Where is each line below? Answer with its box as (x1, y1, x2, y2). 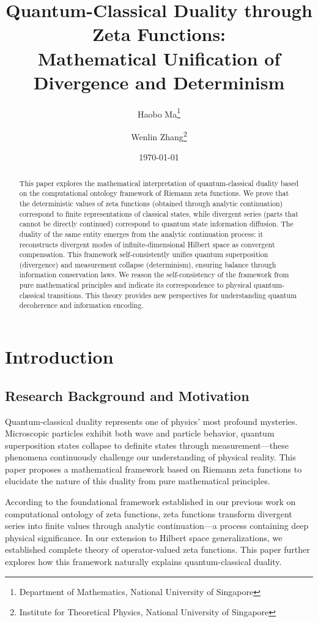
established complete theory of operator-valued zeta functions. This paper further (5, 543, 310, 556)
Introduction (5, 344, 114, 369)
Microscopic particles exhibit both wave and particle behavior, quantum (5, 427, 275, 440)
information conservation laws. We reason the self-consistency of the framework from (19, 269, 289, 280)
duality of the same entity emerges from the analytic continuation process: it (19, 228, 264, 239)
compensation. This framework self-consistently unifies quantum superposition (19, 249, 268, 260)
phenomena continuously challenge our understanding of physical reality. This (5, 451, 296, 463)
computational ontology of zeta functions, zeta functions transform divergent (5, 507, 292, 520)
